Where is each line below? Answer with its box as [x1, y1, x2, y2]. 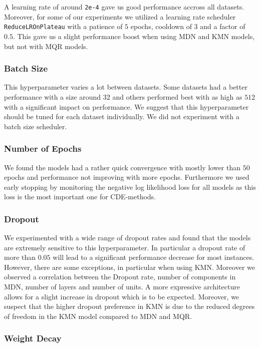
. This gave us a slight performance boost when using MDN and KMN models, [13, 31, 255, 41]
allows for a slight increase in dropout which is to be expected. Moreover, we [4, 291, 239, 301]
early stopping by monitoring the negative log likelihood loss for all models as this [4, 181, 256, 192]
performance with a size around [4, 91, 101, 102]
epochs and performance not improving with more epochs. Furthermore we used [4, 172, 249, 182]
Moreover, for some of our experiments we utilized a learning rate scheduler [4, 11, 236, 22]
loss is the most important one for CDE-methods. [4, 191, 156, 202]
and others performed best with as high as [112, 91, 242, 102]
